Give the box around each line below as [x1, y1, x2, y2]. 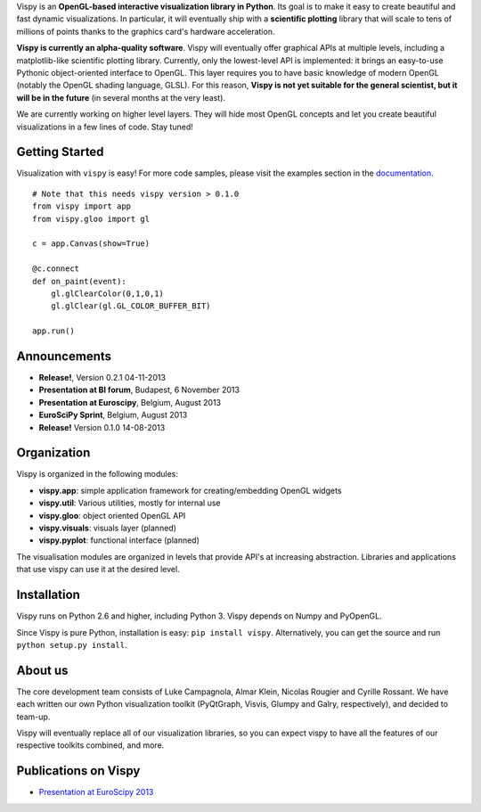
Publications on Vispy [16, 763, 141, 779]
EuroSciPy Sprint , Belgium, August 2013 [38, 410, 188, 421]
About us [16, 662, 69, 677]
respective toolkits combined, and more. [16, 740, 165, 750]
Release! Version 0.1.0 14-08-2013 [38, 422, 166, 432]
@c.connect [32, 264, 80, 274]
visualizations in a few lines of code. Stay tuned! [16, 121, 193, 132]
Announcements [16, 349, 111, 364]
